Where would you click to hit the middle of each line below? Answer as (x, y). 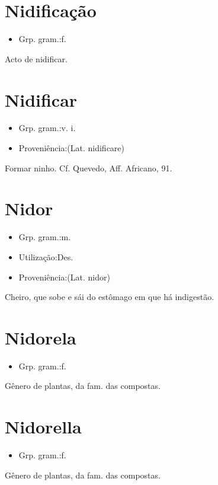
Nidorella (43, 427)
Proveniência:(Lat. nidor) (64, 277)
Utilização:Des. (46, 256)
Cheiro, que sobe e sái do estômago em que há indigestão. (110, 297)
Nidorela (41, 337)
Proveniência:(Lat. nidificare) (72, 148)
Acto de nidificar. (36, 58)
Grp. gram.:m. (45, 237)
